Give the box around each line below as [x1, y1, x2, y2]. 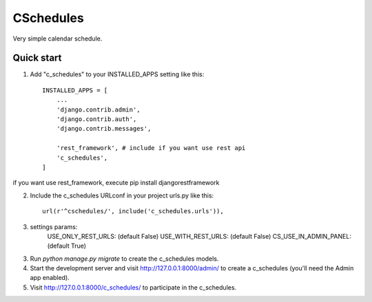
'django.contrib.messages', [56, 125, 152, 133]
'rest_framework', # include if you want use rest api [56, 144, 246, 152]
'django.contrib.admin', [56, 105, 141, 114]
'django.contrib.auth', [56, 116, 137, 123]
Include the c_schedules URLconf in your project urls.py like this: [30, 191, 214, 199]
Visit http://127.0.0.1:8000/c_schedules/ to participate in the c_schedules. [30, 283, 237, 292]
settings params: [30, 222, 78, 230]
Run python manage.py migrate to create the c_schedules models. [30, 255, 219, 263]
